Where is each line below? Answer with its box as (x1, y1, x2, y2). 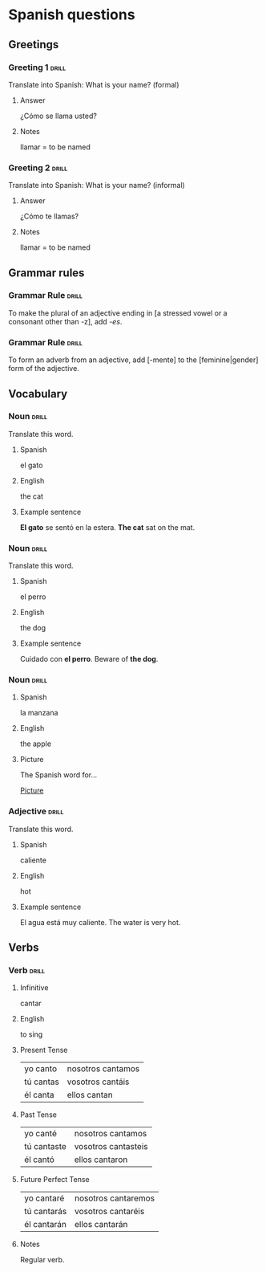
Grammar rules (8, 266, 85, 279)
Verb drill (8, 965, 46, 976)
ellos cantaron (74, 1154, 128, 1165)
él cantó (23, 1154, 54, 1165)
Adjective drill (8, 805, 64, 817)
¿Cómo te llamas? (19, 211, 79, 222)
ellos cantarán (75, 1219, 128, 1230)
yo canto (23, 1063, 58, 1074)
